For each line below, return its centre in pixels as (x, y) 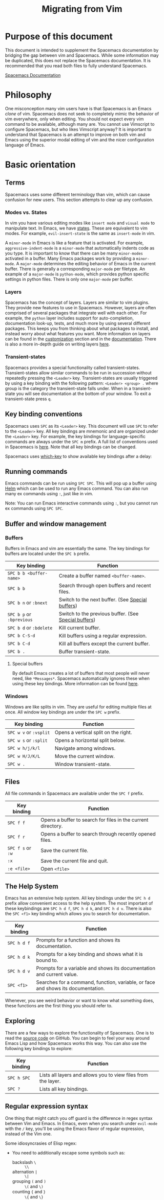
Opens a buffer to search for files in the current (95, 820)
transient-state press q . (29, 399)
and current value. (57, 974)
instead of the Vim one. (29, 1133)
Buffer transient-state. (85, 652)
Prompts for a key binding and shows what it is (89, 954)
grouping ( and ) (29, 1181)
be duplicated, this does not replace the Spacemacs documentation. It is (78, 60)
